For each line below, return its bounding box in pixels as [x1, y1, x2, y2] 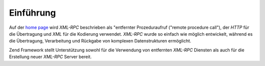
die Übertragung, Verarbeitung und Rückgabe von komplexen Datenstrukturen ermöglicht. [9, 38, 191, 44]
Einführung [9, 7, 56, 18]
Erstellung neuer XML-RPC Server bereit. [9, 54, 92, 60]
